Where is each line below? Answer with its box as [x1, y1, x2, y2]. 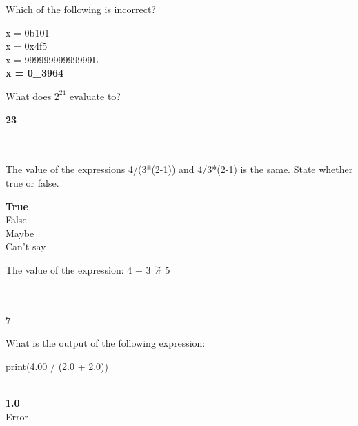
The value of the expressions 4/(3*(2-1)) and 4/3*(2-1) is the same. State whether [6, 162, 353, 176]
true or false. [6, 175, 59, 190]
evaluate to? [70, 88, 121, 103]
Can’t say [6, 239, 46, 254]
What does [6, 88, 52, 103]
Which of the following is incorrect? [6, 2, 156, 16]
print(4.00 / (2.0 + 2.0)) [6, 358, 109, 373]
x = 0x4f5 [6, 39, 48, 53]
